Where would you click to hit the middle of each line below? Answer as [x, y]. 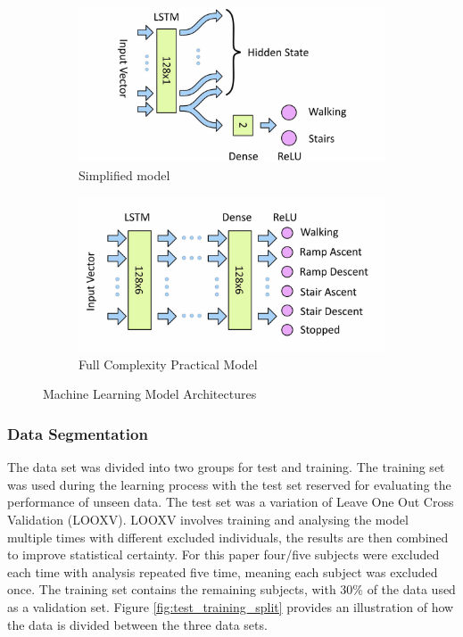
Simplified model [124, 174]
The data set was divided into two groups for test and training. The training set [226, 467]
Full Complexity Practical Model [168, 364]
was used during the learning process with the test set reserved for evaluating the [229, 484]
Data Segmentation [78, 433]
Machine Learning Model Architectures [150, 394]
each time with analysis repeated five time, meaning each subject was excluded [223, 571]
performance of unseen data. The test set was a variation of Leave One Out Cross [231, 502]
